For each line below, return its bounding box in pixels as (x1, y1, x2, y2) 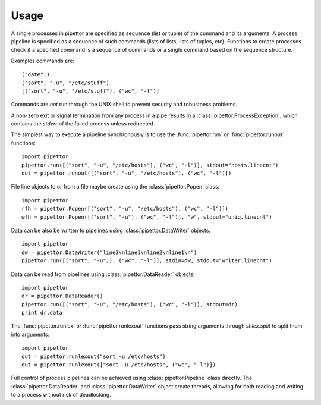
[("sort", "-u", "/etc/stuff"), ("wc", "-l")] (21, 87, 160, 95)
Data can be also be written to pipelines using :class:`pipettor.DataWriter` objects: (11, 227, 211, 234)
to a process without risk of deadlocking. (11, 391, 111, 398)
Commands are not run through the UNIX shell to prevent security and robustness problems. (11, 101, 238, 108)
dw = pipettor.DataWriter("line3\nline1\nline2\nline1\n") (21, 249, 197, 256)
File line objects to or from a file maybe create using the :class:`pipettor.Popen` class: (11, 183, 220, 190)
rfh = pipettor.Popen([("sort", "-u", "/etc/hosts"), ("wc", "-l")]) (21, 205, 229, 212)
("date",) (21, 71, 50, 78)
